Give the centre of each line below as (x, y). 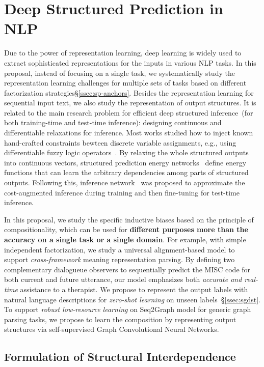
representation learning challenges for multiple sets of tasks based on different (125, 83)
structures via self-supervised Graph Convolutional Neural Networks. (112, 329)
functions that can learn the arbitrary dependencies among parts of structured (126, 172)
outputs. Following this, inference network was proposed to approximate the (125, 182)
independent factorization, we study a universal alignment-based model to (120, 249)
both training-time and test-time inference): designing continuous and (113, 122)
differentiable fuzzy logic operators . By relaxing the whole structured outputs (126, 152)
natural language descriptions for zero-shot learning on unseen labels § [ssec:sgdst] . (132, 299)
